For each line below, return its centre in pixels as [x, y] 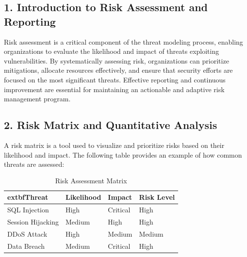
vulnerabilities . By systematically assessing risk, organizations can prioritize [116, 60]
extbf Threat [28, 197]
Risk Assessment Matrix [91, 180]
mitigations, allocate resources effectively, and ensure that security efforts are [118, 70]
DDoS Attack [27, 233]
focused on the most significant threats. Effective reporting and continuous [115, 79]
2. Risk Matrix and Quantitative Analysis [111, 125]
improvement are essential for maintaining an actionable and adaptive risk [114, 89]
